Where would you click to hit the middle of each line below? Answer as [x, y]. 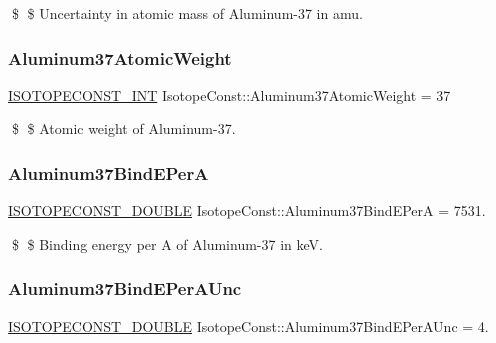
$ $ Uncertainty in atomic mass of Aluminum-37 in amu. [187, 13]
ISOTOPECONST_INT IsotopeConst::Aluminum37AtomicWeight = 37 [229, 94]
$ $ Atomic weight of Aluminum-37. [123, 128]
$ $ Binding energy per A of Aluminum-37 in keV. [167, 243]
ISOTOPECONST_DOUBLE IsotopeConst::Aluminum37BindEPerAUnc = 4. [248, 325]
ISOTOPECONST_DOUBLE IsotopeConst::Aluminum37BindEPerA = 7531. [247, 210]
